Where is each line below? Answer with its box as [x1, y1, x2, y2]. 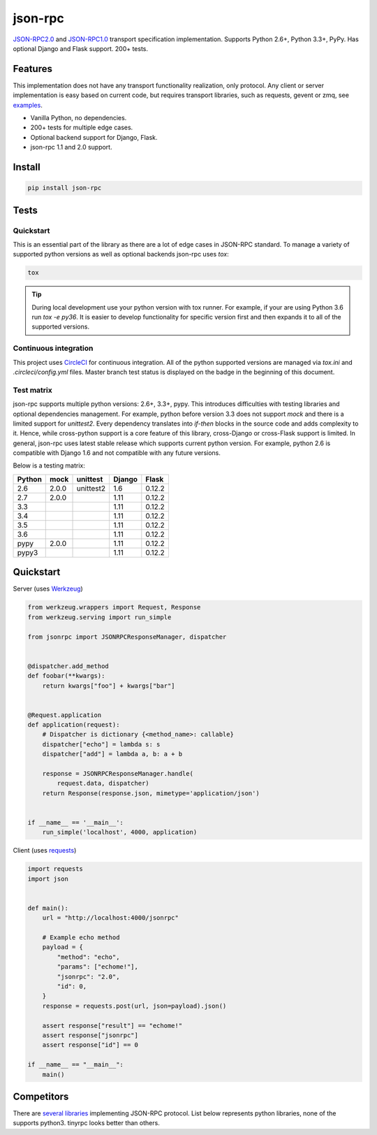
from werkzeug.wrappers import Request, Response [27, 603, 201, 612]
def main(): [27, 904, 69, 912]
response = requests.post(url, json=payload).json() [42, 1002, 227, 1010]
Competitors [13, 1090, 69, 1102]
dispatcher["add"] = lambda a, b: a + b [42, 750, 183, 758]
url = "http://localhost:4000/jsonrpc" [42, 914, 179, 922]
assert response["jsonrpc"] [42, 1031, 139, 1039]
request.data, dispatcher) [57, 779, 149, 788]
